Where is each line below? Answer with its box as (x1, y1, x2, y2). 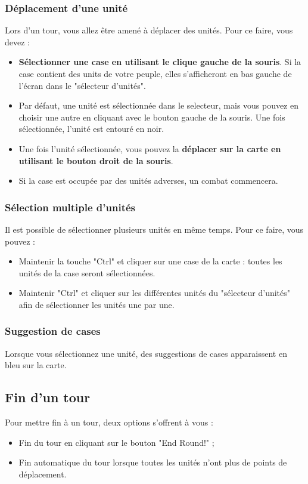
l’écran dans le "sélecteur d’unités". (18, 79, 146, 91)
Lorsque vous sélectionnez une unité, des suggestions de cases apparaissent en (5, 347, 287, 359)
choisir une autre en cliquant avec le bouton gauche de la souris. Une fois (18, 110, 285, 123)
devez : (5, 35, 30, 48)
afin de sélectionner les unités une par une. (18, 298, 175, 310)
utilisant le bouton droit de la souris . (18, 154, 173, 167)
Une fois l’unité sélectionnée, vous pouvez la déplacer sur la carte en (18, 142, 281, 155)
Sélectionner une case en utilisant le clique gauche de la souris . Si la (18, 56, 301, 68)
